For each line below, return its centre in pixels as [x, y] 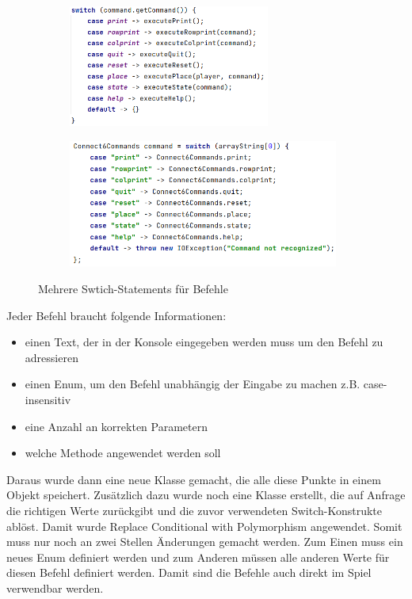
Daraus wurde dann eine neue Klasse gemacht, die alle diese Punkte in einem [194, 479]
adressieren [51, 357]
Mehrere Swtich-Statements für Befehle [133, 289]
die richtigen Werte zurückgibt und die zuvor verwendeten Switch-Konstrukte [194, 511]
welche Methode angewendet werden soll [123, 453]
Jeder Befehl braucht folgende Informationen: [116, 315]
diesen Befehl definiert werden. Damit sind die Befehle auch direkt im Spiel [189, 572]
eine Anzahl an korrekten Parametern [116, 426]
